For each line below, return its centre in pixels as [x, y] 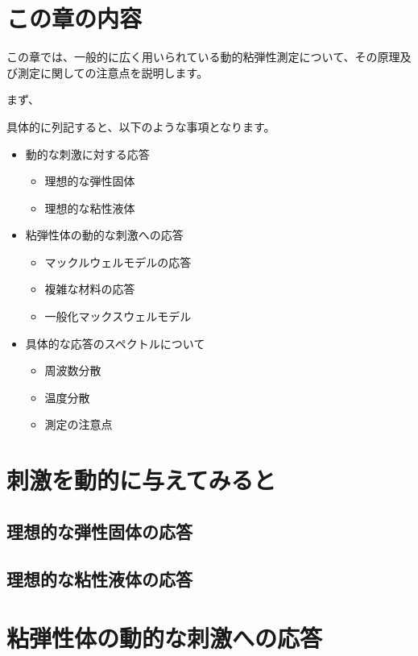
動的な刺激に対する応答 [87, 154]
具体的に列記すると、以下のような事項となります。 [141, 126]
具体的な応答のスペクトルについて [115, 343]
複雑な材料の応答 [90, 289]
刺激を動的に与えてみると [141, 480]
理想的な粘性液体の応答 [99, 578]
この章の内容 [74, 18]
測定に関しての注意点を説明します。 [113, 72]
